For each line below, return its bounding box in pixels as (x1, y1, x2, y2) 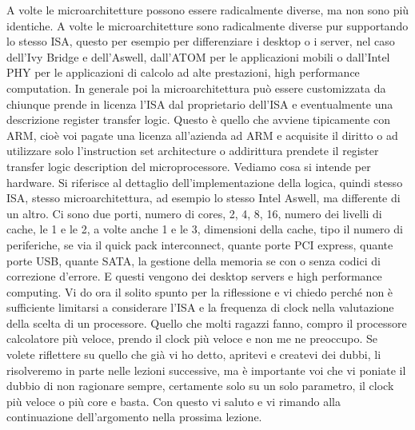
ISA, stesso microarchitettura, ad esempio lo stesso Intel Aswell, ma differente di (6, 189, 401, 206)
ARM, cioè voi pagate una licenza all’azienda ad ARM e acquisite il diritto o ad (6, 126, 398, 143)
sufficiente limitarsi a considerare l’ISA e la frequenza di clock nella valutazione (6, 299, 394, 316)
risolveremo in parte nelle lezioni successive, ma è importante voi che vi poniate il (6, 361, 406, 378)
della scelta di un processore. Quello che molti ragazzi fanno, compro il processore (6, 314, 407, 331)
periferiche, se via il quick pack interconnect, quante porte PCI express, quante (6, 236, 393, 253)
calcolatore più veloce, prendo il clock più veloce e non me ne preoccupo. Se (6, 330, 378, 347)
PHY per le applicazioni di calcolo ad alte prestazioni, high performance (6, 64, 360, 81)
